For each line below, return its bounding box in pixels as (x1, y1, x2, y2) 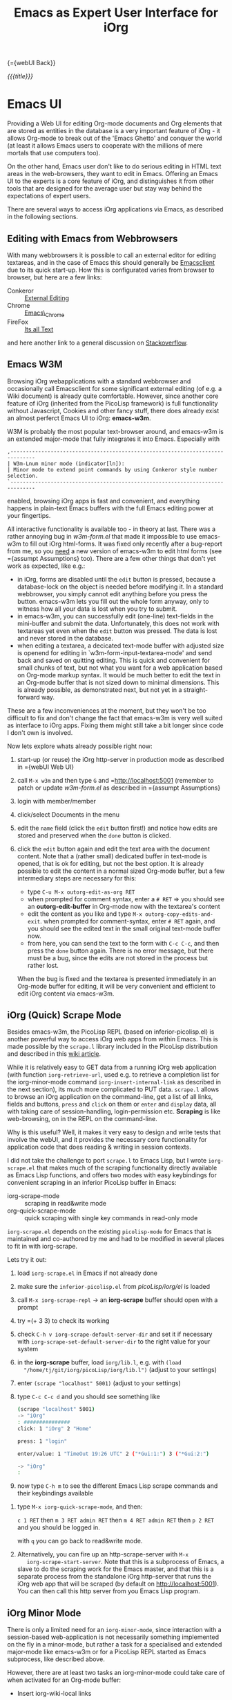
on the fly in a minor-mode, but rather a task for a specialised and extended (7, 1640, 222, 1649)
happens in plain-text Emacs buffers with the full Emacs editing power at (7, 504, 214, 512)
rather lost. (27, 961, 59, 969)
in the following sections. (7, 213, 78, 221)
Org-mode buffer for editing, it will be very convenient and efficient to (17, 982, 216, 990)
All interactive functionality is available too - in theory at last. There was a (7, 525, 216, 533)
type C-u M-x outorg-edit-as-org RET (27, 887, 135, 896)
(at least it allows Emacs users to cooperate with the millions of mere (7, 141, 203, 150)
